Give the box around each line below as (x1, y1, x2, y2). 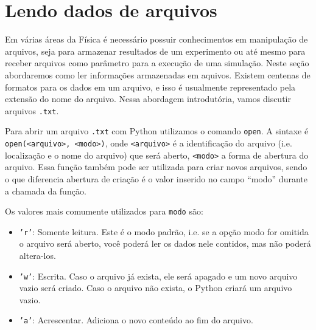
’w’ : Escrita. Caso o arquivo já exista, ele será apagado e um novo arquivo (19, 269, 298, 282)
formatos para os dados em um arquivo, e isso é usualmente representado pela (5, 80, 296, 93)
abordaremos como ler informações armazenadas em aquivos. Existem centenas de (5, 68, 311, 81)
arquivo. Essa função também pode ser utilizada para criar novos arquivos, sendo (5, 160, 307, 173)
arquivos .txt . (5, 104, 59, 117)
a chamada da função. (5, 184, 86, 197)
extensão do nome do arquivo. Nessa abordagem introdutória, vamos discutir (5, 92, 291, 105)
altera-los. (19, 249, 56, 261)
